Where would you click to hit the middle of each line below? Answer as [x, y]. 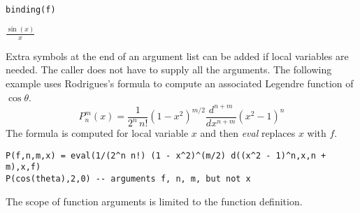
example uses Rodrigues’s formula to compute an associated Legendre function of [180, 83]
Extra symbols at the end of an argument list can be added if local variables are [177, 56]
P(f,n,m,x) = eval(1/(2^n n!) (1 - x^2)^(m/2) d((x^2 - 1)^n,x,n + [166, 155]
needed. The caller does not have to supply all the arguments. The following [169, 69]
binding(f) [31, 10]
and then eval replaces [248, 133]
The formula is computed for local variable [97, 133]
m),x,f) [23, 167]
